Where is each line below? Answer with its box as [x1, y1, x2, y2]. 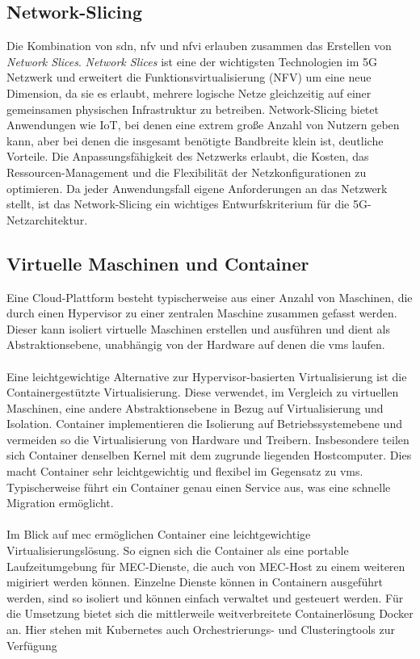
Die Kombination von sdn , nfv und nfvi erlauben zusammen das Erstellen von [6, 37, 392, 54]
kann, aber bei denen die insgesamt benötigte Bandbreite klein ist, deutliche [6, 132, 384, 149]
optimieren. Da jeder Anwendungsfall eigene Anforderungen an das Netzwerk [6, 179, 388, 196]
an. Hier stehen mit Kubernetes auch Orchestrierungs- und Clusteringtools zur [6, 621, 396, 637]
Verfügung [6, 636, 57, 653]
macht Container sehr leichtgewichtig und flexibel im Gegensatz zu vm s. [6, 463, 363, 480]
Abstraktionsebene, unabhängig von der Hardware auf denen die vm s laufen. [6, 336, 385, 353]
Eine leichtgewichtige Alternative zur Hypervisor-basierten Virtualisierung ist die [6, 367, 407, 384]
